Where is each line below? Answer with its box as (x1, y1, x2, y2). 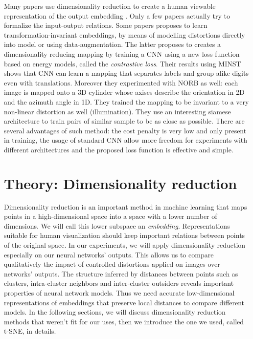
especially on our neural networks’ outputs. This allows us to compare (4, 249, 214, 259)
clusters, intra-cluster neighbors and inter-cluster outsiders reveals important (4, 278, 234, 288)
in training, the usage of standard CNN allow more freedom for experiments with (4, 135, 248, 145)
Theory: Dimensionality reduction (4, 173, 237, 193)
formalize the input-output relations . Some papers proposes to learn (4, 20, 207, 30)
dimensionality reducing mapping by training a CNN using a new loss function (4, 48, 240, 59)
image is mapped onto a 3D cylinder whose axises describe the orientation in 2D (4, 87, 245, 97)
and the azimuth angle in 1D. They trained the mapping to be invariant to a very (4, 96, 249, 106)
